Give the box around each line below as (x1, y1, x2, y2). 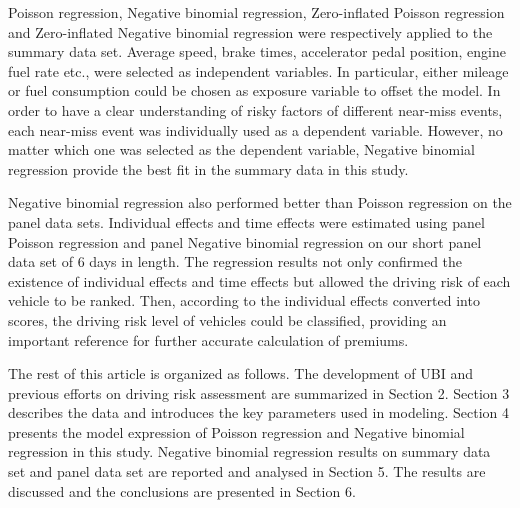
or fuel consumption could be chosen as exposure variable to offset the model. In (8, 80, 501, 101)
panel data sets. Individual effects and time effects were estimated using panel (8, 211, 485, 232)
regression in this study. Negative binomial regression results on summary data (8, 441, 491, 462)
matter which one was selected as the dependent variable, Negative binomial (8, 139, 475, 160)
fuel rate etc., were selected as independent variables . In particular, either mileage (8, 60, 509, 81)
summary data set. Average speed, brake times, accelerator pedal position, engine (8, 41, 506, 62)
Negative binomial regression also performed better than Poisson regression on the (8, 192, 512, 213)
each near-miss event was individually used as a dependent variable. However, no (8, 119, 503, 140)
